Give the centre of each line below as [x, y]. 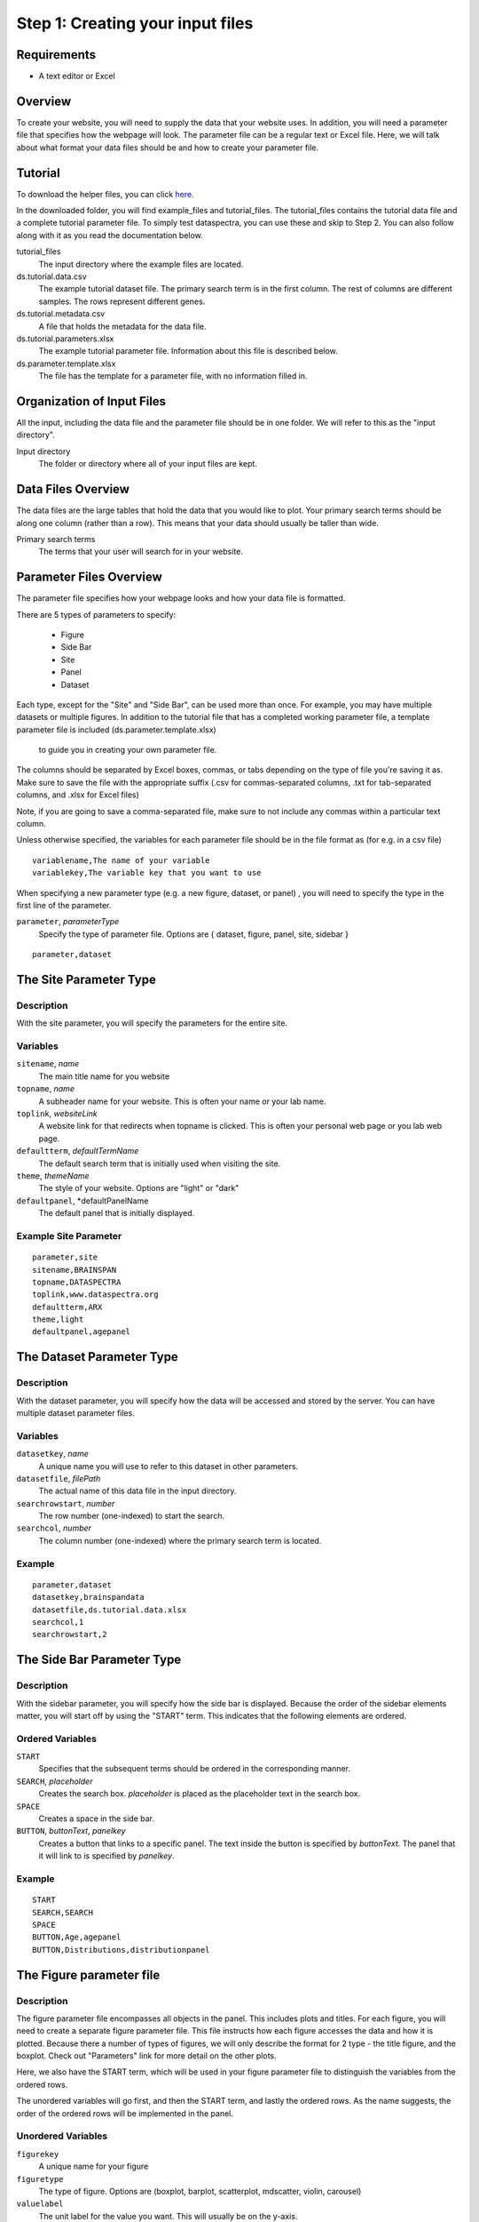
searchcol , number [54, 1528]
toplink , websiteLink [57, 1114]
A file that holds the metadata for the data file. [123, 326]
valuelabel [40, 2204]
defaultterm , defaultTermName [78, 1151]
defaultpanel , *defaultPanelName [82, 1201]
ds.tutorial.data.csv [52, 276]
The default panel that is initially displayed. [117, 1213]
